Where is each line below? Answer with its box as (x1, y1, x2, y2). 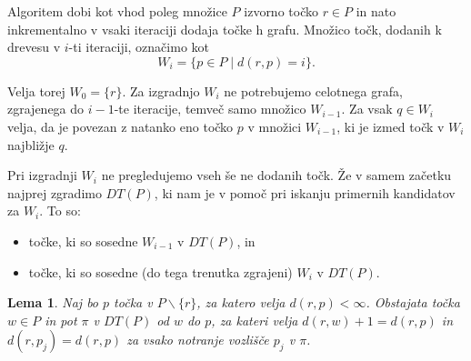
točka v (114, 293, 153, 312)
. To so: (39, 201, 81, 220)
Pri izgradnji (7, 165, 77, 185)
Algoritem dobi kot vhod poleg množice (7, 2, 227, 20)
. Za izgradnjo (122, 81, 200, 100)
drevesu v (7, 37, 61, 56)
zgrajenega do (7, 99, 85, 118)
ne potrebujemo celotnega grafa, (224, 81, 403, 100)
